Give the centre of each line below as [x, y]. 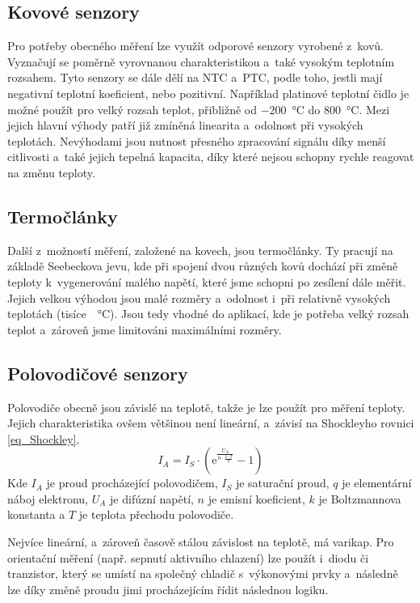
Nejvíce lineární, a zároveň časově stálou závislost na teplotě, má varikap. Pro [201, 542]
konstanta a [36, 514]
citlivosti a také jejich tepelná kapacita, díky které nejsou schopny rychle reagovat [211, 157]
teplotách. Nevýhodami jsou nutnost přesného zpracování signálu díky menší [197, 140]
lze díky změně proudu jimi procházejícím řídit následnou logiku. [168, 589]
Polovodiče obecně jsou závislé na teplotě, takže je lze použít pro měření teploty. [206, 407]
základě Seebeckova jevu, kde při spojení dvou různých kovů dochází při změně [203, 266]
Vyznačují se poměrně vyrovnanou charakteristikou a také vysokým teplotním [201, 61]
